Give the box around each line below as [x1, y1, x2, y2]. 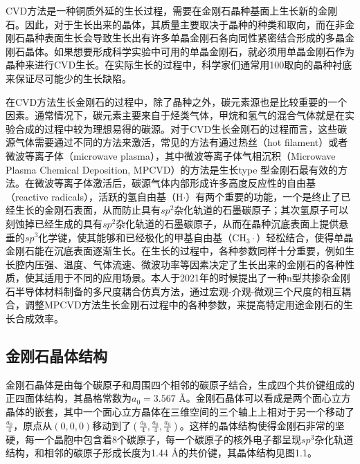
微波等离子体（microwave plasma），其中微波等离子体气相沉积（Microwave [6, 148, 336, 163]
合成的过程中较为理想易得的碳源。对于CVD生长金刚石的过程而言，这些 [15, 121, 338, 136]
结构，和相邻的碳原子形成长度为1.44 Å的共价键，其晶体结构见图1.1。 [6, 445, 317, 460]
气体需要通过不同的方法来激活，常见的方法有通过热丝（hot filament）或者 [15, 135, 348, 149]
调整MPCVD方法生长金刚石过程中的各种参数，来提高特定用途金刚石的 [24, 297, 343, 312]
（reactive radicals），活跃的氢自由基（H [6, 189, 183, 203]
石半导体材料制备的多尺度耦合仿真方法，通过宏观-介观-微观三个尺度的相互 [6, 284, 342, 298]
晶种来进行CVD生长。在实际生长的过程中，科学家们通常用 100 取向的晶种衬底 [6, 57, 352, 72]
